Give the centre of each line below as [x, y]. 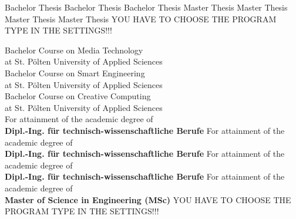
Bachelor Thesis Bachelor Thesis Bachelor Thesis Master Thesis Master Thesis [146, 7]
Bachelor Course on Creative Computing [78, 96]
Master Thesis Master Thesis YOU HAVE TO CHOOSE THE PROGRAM [141, 18]
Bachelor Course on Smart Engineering [75, 73]
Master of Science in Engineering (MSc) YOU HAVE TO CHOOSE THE [148, 199]
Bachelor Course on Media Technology [74, 50]
